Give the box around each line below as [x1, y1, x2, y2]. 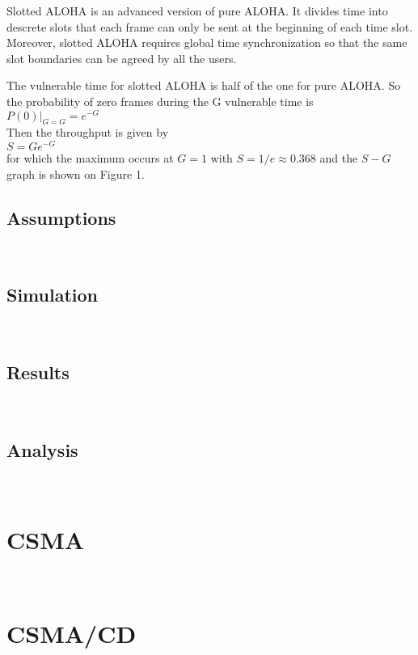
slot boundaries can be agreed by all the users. [6, 49, 237, 66]
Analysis [6, 437, 78, 463]
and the [319, 150, 358, 167]
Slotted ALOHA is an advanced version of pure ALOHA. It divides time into [6, 2, 388, 19]
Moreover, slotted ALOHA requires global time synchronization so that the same [6, 34, 407, 51]
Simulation [6, 282, 99, 307]
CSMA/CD [6, 617, 137, 650]
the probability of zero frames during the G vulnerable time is [6, 92, 314, 109]
